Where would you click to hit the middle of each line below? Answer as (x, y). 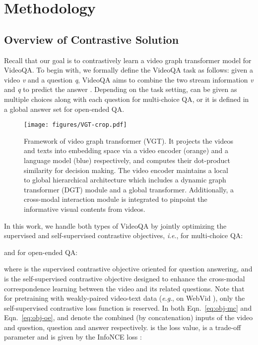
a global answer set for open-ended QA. (64, 109)
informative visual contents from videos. (85, 209)
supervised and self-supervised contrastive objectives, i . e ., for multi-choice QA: (124, 235)
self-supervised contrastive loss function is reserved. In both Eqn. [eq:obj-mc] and (128, 307)
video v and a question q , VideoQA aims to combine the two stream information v (129, 79)
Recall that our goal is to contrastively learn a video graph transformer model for (128, 60)
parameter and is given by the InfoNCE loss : (73, 337)
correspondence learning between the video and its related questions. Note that (124, 288)
